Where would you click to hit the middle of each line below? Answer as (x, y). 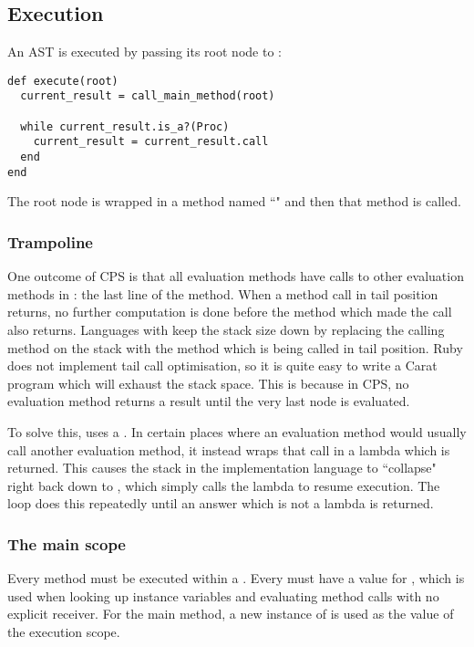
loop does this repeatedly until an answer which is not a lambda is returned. (221, 503)
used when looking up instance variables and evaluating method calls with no (223, 595)
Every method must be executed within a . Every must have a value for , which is (236, 578)
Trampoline (50, 241)
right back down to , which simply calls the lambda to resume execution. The (224, 485)
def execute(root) (63, 81)
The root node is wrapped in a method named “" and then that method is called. (234, 201)
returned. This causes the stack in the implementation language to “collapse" (222, 468)
